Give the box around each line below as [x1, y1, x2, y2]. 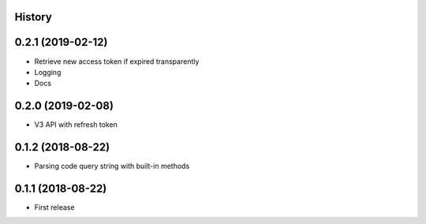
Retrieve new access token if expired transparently [34, 56, 200, 66]
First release [34, 203, 75, 212]
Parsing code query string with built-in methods [34, 162, 190, 171]
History [14, 10, 53, 24]
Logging [34, 67, 62, 77]
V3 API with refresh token [34, 120, 118, 129]
